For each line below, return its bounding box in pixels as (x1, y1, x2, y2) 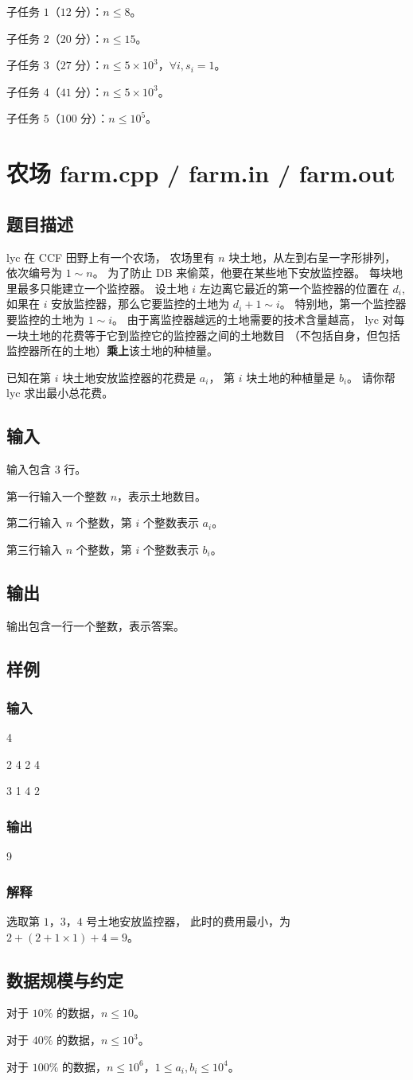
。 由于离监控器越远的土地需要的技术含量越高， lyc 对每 (112, 310, 405, 327)
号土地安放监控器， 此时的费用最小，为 (86, 913, 290, 930)
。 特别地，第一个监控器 (279, 295, 407, 312)
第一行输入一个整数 (6, 487, 107, 504)
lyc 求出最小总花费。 (6, 384, 114, 401)
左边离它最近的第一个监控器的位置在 (199, 279, 389, 296)
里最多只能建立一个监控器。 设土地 (6, 279, 189, 296)
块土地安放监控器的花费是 (62, 368, 197, 385)
